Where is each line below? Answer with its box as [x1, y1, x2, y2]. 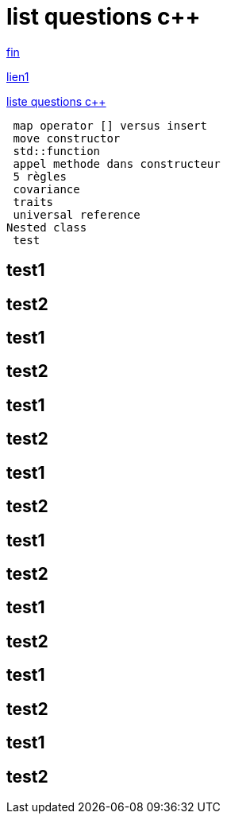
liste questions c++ [6, 94, 106, 108]
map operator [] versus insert [13, 119, 207, 132]
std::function [13, 144, 101, 157]
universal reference [13, 208, 140, 221]
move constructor [13, 131, 121, 145]
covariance [13, 182, 80, 196]
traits [13, 195, 54, 208]
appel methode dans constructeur [13, 157, 221, 170]
